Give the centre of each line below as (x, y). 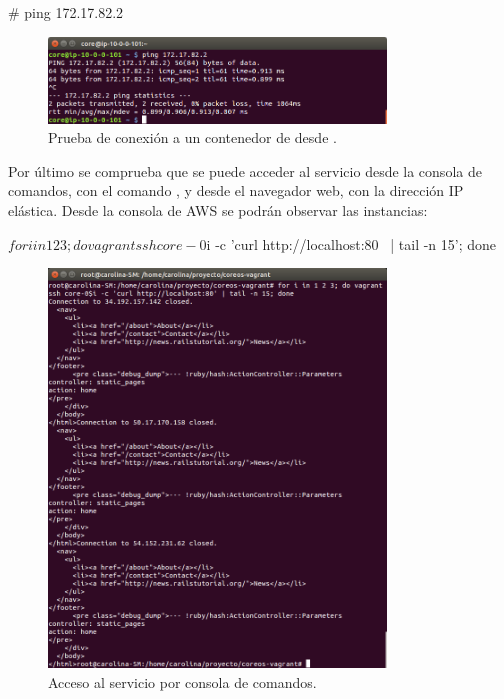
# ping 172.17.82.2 (66, 12)
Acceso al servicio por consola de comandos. (182, 681)
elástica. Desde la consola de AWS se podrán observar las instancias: (218, 209)
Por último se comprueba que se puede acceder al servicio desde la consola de (245, 170)
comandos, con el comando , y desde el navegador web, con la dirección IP (236, 190)
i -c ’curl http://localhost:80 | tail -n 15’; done (351, 243)
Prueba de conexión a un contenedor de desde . (192, 137)
